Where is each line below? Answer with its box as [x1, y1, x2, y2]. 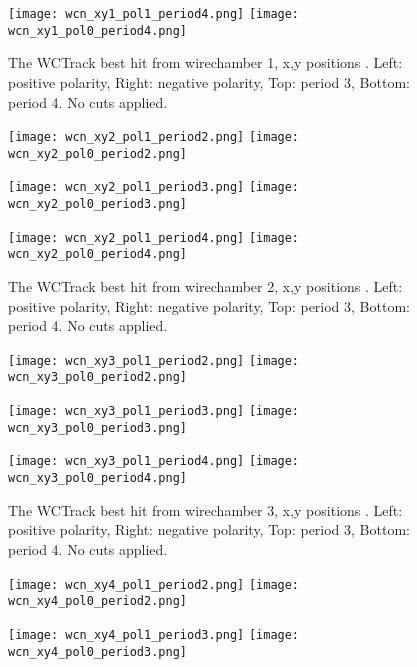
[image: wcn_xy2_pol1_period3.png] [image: [8, 180, 300, 195]
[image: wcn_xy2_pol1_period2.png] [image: [8, 130, 300, 145]
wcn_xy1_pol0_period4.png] [8, 23, 187, 38]
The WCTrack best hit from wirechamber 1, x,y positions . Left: [8, 52, 403, 73]
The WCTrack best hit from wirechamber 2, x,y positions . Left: [8, 276, 403, 297]
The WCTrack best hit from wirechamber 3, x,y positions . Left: [8, 499, 403, 520]
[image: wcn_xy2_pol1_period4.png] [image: [8, 230, 300, 245]
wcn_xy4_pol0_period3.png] [8, 644, 187, 659]
